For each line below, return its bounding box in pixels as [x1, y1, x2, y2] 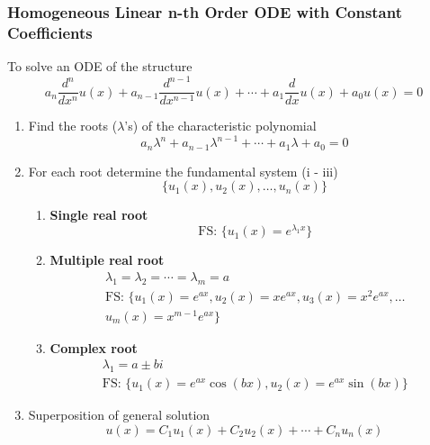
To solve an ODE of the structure [7, 57, 193, 76]
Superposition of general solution [28, 405, 211, 424]
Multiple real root [49, 250, 165, 269]
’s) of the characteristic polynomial [124, 116, 317, 135]
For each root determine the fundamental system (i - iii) [28, 161, 338, 180]
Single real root [49, 205, 148, 224]
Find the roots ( [28, 116, 118, 135]
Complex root [49, 338, 138, 357]
